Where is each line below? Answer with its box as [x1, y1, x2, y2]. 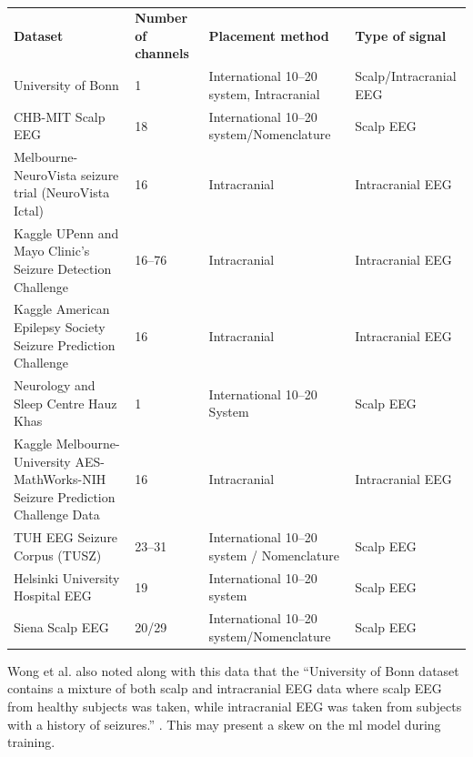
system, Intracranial [208, 84, 320, 103]
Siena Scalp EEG [14, 617, 109, 636]
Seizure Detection [14, 258, 112, 278]
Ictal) [14, 200, 45, 219]
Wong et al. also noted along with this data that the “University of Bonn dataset [7, 661, 459, 680]
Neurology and [14, 376, 96, 395]
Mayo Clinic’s [14, 241, 90, 260]
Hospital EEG [14, 586, 92, 605]
